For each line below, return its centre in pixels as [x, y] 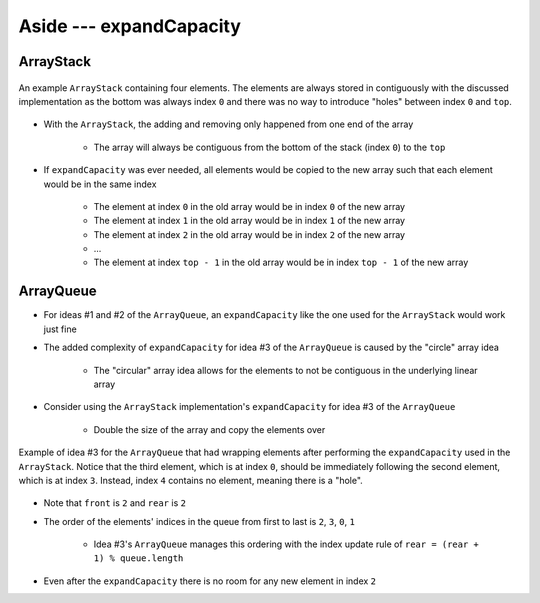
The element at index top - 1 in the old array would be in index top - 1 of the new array [281, 262]
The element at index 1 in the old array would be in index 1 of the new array [249, 221]
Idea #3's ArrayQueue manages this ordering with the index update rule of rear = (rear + [286, 544]
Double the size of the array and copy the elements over [209, 429]
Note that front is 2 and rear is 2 [115, 503]
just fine [60, 329]
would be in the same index [100, 184]
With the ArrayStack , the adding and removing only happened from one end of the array [228, 124]
